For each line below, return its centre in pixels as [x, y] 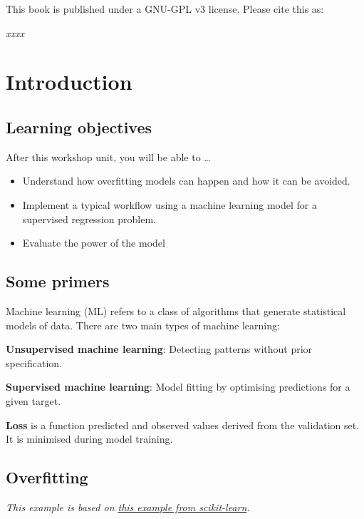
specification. [34, 363]
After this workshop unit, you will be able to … [108, 156]
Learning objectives [79, 127]
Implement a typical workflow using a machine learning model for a [170, 204]
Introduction [69, 82]
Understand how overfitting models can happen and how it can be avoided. [186, 181]
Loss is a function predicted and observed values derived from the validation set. [183, 425]
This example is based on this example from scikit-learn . [128, 507]
